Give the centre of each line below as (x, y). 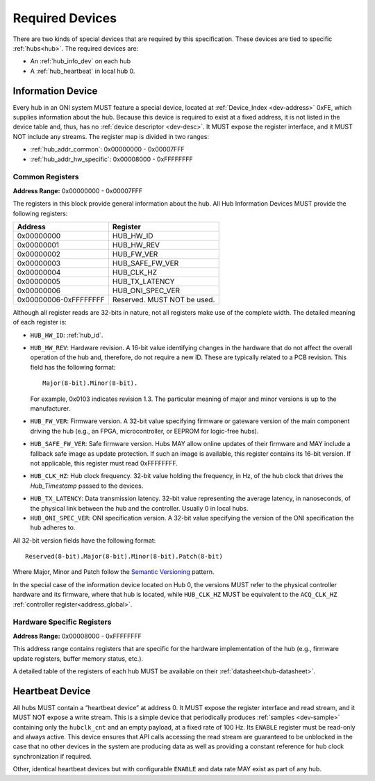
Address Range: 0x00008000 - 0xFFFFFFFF (77, 636)
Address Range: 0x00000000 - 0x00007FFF (77, 190)
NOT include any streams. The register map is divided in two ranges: (111, 136)
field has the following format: (73, 367)
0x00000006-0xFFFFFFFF (61, 299)
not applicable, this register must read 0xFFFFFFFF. (104, 463)
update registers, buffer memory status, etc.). (78, 658)
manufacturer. (50, 409)
